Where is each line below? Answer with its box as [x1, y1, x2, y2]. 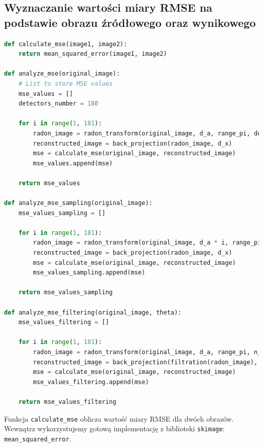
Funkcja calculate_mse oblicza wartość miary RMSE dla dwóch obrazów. [4, 413, 234, 424]
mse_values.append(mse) [33, 159, 113, 167]
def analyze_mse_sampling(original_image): [4, 199, 153, 207]
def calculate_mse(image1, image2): [4, 40, 127, 48]
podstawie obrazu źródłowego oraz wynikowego [4, 14, 256, 30]
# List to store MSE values [18, 80, 113, 87]
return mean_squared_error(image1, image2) [18, 50, 167, 58]
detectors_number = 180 [18, 100, 99, 108]
